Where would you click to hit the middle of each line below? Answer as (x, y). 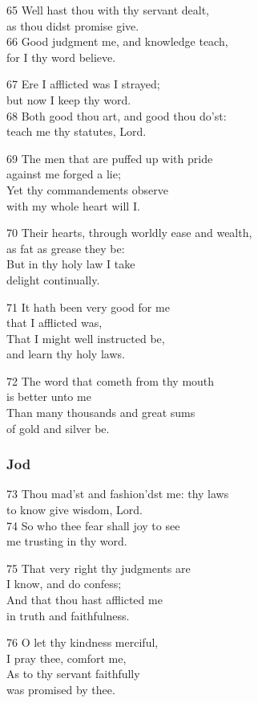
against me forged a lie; (64, 174)
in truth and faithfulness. (68, 615)
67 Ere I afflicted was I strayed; (83, 84)
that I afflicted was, (54, 323)
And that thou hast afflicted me (85, 600)
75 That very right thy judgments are (99, 568)
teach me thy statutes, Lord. (77, 131)
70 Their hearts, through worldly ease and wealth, (129, 233)
